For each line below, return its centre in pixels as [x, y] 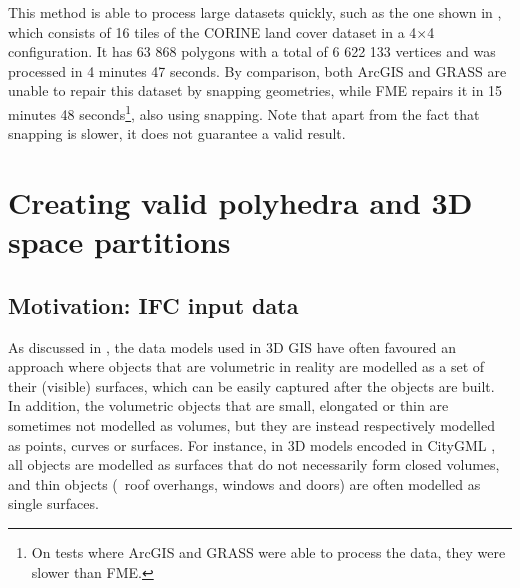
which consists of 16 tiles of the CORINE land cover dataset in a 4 [212, 31]
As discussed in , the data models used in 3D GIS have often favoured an [232, 346]
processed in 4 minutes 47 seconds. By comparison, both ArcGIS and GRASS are [257, 70]
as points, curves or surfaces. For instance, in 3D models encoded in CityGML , [252, 444]
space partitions [119, 241]
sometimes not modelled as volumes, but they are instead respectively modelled [251, 424]
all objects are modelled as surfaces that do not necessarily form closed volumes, [254, 464]
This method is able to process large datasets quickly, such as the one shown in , [255, 12]
